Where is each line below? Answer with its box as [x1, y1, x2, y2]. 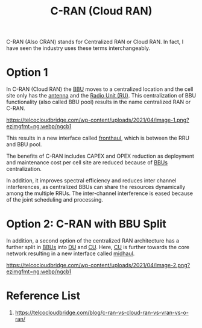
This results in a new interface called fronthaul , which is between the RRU [6, 134, 190, 142]
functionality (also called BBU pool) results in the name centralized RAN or [6, 98, 191, 106]
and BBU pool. [6, 141, 42, 148]
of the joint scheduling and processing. [6, 196, 104, 203]
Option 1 [6, 66, 48, 79]
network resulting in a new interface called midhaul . [6, 250, 135, 257]
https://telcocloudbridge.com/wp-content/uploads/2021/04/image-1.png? [6, 116, 189, 124]
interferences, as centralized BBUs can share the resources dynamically [6, 184, 186, 191]
